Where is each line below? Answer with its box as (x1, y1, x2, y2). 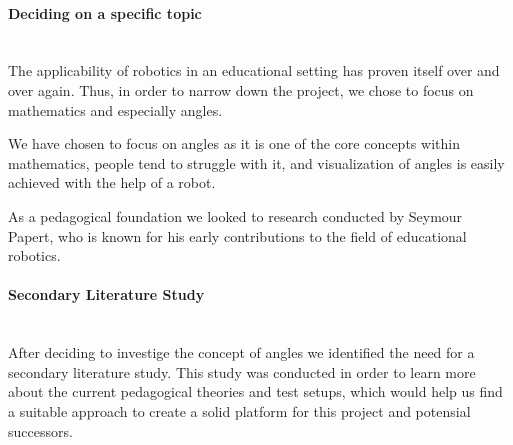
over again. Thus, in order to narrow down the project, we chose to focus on (8, 79, 474, 100)
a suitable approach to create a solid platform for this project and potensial (8, 400, 471, 421)
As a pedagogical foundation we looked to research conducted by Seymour (8, 205, 463, 226)
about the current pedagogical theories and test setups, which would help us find (8, 381, 503, 402)
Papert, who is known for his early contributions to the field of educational (8, 225, 467, 246)
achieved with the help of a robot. (8, 172, 216, 193)
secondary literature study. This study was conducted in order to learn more (8, 361, 476, 382)
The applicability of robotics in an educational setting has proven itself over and (8, 60, 500, 81)
